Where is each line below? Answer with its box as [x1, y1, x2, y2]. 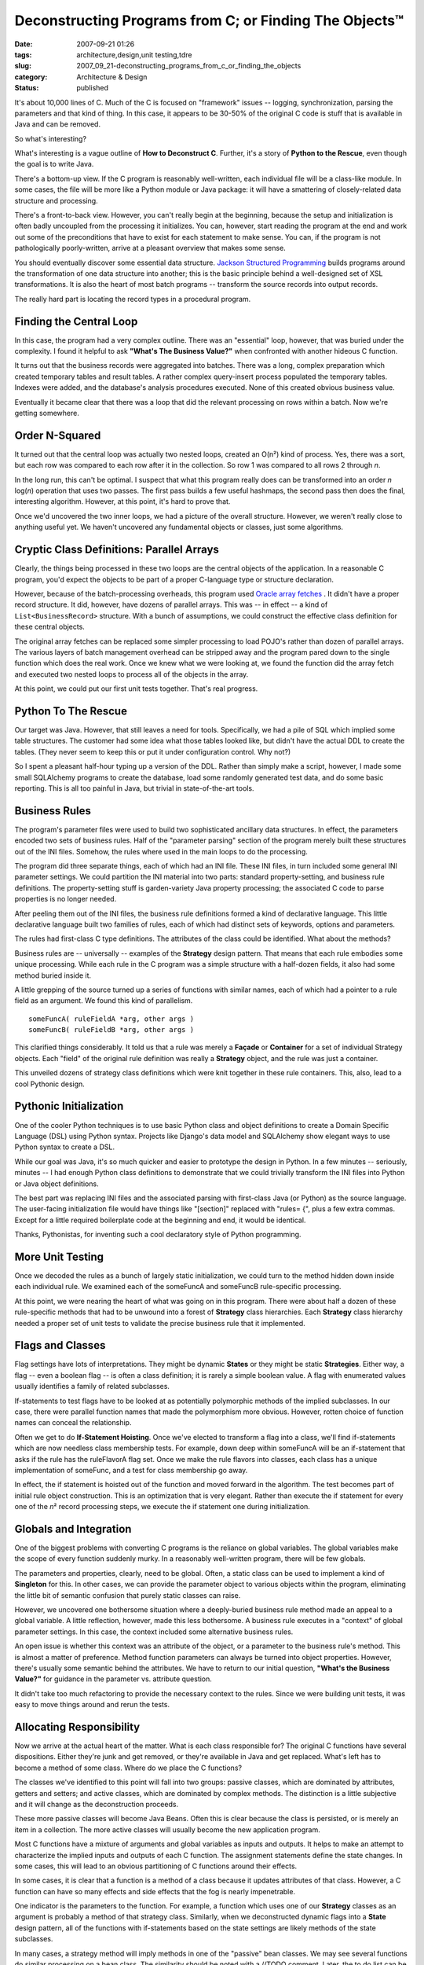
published [76, 83, 109, 93]
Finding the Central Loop [14, 314, 138, 328]
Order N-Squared [14, 428, 101, 442]
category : [14, 72, 48, 82]
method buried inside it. [14, 971, 92, 980]
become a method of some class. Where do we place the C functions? [14, 1763, 243, 1772]
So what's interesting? [14, 134, 86, 143]
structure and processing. [14, 196, 98, 205]
